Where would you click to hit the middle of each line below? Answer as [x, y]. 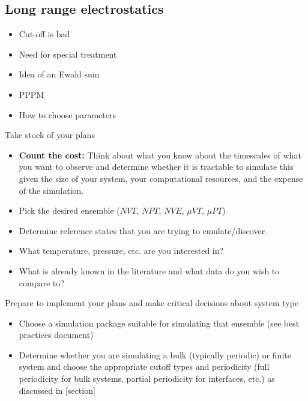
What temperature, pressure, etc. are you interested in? [121, 251]
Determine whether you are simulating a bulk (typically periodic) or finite [155, 354]
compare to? [41, 282]
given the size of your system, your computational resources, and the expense [161, 178]
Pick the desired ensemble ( [69, 210]
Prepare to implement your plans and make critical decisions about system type [152, 303]
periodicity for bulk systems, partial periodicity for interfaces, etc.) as [147, 378]
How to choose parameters [67, 114]
